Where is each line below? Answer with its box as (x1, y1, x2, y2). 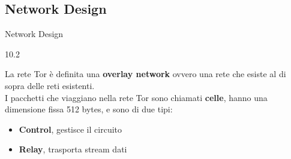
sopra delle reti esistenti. (5, 79, 95, 91)
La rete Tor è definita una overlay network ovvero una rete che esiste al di (5, 68, 286, 80)
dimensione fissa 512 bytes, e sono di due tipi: (5, 103, 173, 115)
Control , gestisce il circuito (19, 123, 122, 135)
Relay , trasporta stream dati (19, 143, 127, 155)
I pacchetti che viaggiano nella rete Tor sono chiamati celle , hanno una (5, 91, 268, 103)
